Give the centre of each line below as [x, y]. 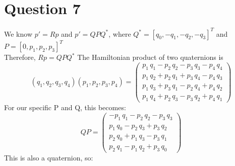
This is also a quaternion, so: [49, 158]
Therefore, [20, 57]
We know [18, 33]
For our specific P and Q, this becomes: [65, 107]
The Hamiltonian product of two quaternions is [150, 57]
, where [120, 33]
